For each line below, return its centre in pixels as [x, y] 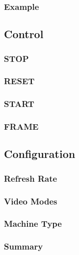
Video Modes [31, 201]
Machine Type [33, 224]
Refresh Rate [31, 178]
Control [24, 34]
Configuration [40, 154]
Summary [24, 246]
